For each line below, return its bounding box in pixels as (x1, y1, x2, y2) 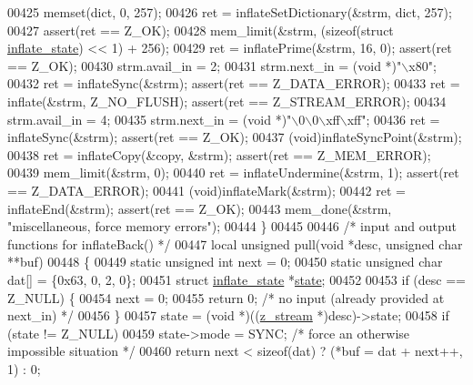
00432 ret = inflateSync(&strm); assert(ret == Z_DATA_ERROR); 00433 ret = (7, 74, 460, 93)
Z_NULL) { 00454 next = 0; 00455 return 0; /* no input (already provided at (7, 288, 445, 307)
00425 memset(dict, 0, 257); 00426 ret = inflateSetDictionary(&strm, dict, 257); (7, 3, 452, 21)
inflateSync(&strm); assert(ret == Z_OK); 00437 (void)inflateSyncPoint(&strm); (7, 127, 462, 147)
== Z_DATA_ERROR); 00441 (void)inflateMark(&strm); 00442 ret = (7, 180, 406, 199)
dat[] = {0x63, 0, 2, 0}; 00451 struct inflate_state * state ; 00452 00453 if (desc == (7, 269, 466, 289)
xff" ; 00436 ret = (347, 109, 440, 128)
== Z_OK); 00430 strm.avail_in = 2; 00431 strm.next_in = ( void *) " (7, 56, 402, 75)
